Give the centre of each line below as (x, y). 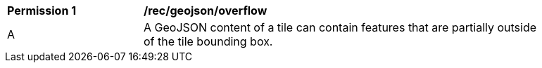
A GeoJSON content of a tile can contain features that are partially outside (340, 27)
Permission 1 (42, 11)
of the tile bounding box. (208, 41)
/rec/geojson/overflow (206, 11)
